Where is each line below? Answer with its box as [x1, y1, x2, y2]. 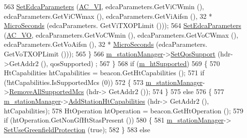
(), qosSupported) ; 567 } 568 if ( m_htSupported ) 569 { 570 [41, 58, 220, 68]
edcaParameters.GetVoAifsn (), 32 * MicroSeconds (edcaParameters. [4, 39, 207, 49]
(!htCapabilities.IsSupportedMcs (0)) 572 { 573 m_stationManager [4, 77, 203, 87]
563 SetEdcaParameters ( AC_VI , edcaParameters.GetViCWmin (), [4, 1, 204, 11]
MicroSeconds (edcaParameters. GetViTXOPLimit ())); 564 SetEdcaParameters [4, 20, 241, 30]
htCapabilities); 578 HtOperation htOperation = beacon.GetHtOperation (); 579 [4, 105, 244, 115]
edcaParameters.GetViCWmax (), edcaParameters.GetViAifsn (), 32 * [4, 11, 212, 21]
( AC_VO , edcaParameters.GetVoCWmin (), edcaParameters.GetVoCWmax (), [4, 29, 238, 40]
